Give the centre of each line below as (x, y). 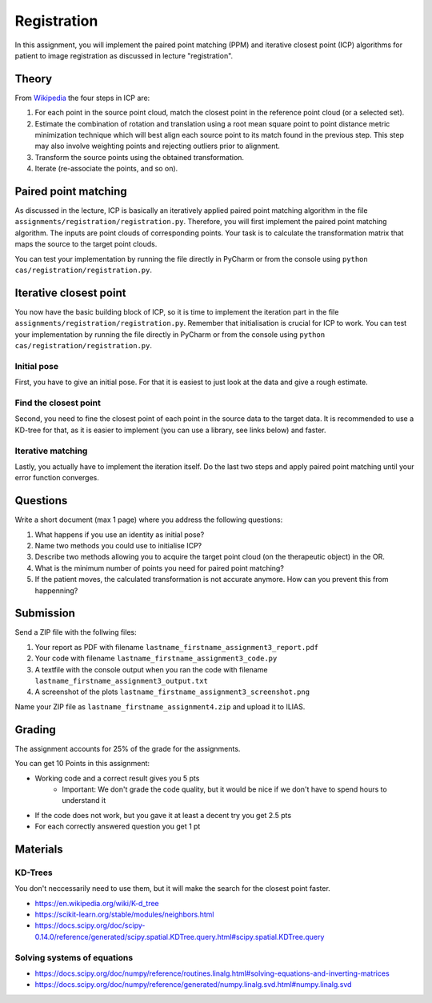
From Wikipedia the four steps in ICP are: (82, 98)
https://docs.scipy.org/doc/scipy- (90, 925)
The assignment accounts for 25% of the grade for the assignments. (128, 748)
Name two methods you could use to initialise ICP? (118, 546)
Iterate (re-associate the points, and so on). (106, 169)
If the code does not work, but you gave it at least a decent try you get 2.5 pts (163, 815)
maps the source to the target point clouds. (86, 244)
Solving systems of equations (74, 957)
